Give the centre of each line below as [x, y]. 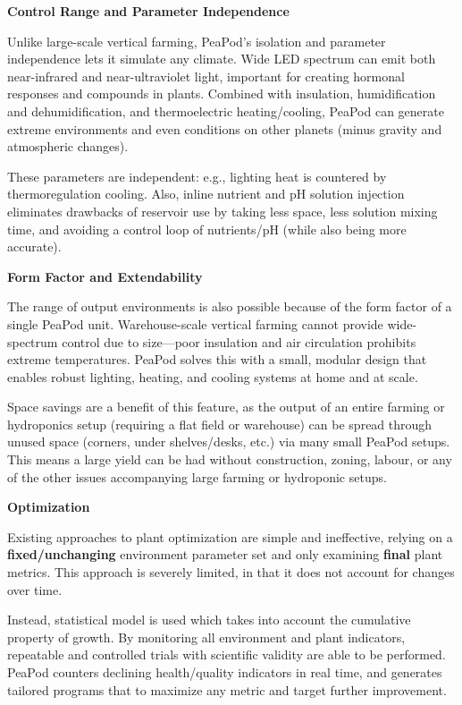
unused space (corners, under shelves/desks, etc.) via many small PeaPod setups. [229, 442]
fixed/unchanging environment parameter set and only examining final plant [225, 554]
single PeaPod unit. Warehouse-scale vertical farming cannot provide [195, 323]
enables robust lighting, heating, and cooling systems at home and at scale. [213, 376]
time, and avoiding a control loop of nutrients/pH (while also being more [207, 229]
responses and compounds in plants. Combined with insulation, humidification [222, 93]
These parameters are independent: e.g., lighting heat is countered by [197, 176]
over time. [35, 589]
